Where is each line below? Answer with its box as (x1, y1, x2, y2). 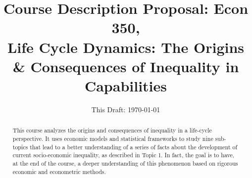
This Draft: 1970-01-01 (91, 104, 160, 114)
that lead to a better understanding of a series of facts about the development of (30, 142, 238, 151)
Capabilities (84, 75, 167, 95)
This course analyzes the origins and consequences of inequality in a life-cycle (12, 126, 212, 134)
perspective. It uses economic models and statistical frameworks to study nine (12, 134, 213, 142)
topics (12, 142, 28, 151)
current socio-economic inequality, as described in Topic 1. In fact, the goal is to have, (12, 151, 235, 159)
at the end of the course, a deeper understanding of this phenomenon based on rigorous (12, 159, 238, 167)
